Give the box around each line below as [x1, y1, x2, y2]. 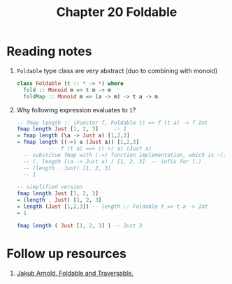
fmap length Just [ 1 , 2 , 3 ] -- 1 [16, 126, 127, 133]
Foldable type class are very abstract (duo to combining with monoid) [16, 66, 218, 75]
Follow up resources [6, 246, 127, 262]
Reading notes [6, 43, 92, 59]
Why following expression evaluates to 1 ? [16, 105, 136, 114]
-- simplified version [16, 184, 83, 190]
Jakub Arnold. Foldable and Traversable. [16, 269, 134, 277]
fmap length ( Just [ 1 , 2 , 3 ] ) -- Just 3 [16, 222, 143, 229]
